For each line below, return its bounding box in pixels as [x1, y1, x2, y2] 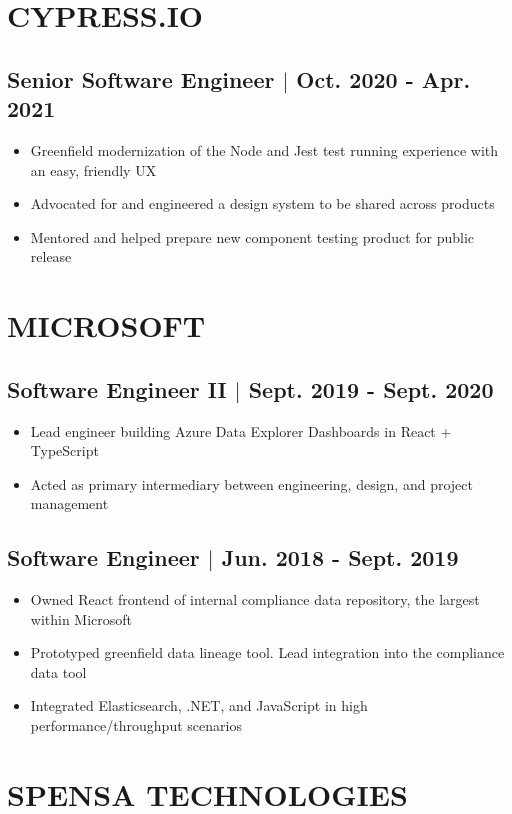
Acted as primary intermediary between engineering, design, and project [30, 473, 473, 494]
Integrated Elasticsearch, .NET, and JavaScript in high [30, 695, 368, 716]
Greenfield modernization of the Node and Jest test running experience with [30, 139, 499, 160]
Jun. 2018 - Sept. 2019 [221, 542, 459, 573]
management [30, 493, 109, 514]
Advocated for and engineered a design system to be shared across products [30, 193, 495, 214]
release [30, 246, 72, 267]
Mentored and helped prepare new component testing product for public [30, 226, 475, 247]
